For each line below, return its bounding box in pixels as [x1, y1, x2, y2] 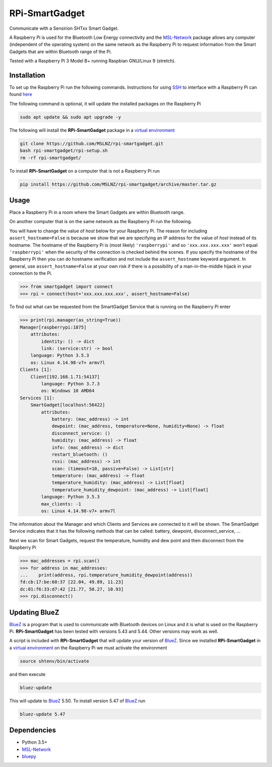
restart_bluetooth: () [51, 451, 108, 457]
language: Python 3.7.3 [41, 381, 100, 386]
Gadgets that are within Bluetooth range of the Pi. [9, 48, 112, 55]
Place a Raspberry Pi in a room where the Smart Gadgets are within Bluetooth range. [9, 210, 185, 215]
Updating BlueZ [9, 608, 59, 617]
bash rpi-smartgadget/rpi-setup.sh [20, 148, 108, 154]
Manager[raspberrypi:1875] [20, 324, 87, 330]
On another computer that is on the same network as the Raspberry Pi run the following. [9, 219, 192, 225]
